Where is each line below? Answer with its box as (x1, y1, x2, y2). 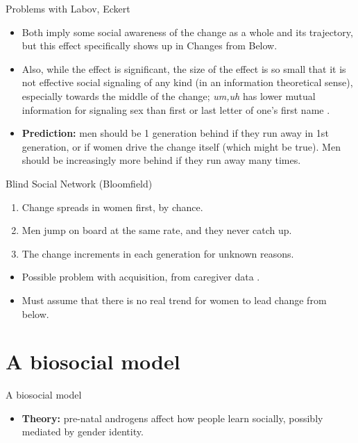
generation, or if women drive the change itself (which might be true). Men (22, 139, 341, 153)
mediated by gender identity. (22, 424, 144, 439)
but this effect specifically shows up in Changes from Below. (22, 38, 278, 53)
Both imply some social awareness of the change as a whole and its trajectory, (22, 24, 353, 39)
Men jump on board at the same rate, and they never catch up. (22, 223, 292, 237)
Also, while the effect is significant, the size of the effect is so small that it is (22, 61, 346, 76)
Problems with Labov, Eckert (6, 1, 130, 15)
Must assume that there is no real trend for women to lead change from (22, 292, 327, 307)
